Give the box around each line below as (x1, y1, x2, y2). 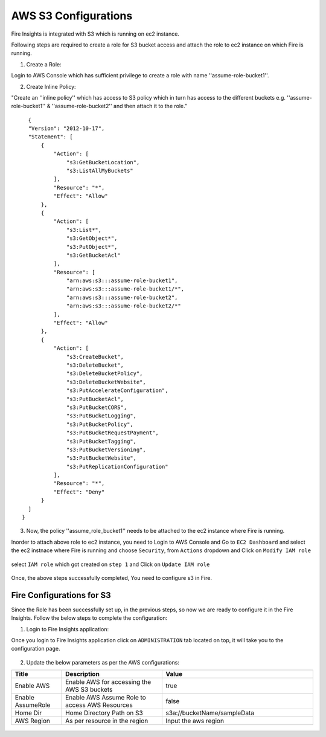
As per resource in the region (65, 716, 149, 725)
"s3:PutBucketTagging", (66, 438, 137, 445)
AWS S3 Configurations (11, 9, 133, 22)
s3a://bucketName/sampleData (165, 709, 255, 717)
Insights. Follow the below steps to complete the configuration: (11, 614, 168, 622)
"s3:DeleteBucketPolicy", (66, 370, 143, 377)
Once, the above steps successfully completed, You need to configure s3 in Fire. (11, 574, 213, 581)
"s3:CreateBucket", (66, 353, 124, 360)
